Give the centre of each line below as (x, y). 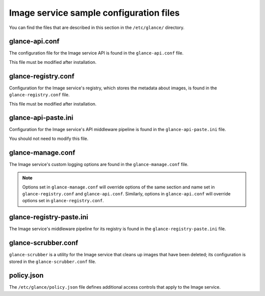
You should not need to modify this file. (49, 138)
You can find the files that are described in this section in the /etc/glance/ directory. (97, 27)
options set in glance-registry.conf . (63, 201)
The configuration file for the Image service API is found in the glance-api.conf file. (96, 53)
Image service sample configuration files (94, 13)
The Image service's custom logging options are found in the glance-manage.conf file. (99, 164)
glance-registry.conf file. (39, 95)
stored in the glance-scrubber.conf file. (53, 261)
